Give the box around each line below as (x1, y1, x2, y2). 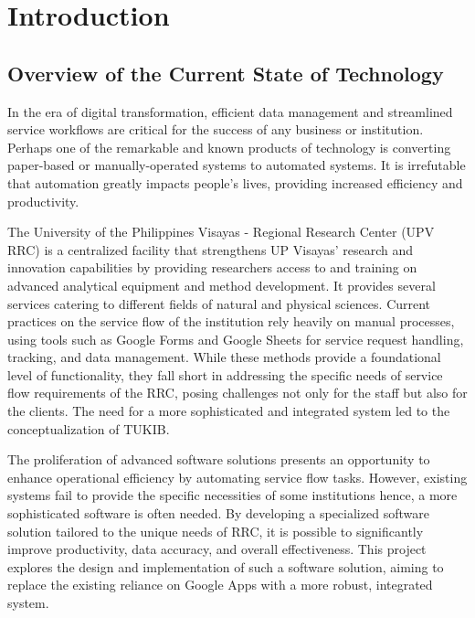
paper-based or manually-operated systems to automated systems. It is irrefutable (7, 155, 466, 175)
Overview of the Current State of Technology (7, 59, 444, 87)
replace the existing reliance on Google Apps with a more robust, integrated (7, 575, 433, 594)
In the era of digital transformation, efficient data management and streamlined (7, 101, 453, 121)
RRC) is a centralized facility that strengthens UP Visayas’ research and (7, 240, 414, 259)
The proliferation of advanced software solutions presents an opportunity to (7, 450, 430, 469)
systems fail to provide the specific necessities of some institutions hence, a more (7, 485, 458, 505)
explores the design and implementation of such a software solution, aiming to (7, 557, 444, 576)
